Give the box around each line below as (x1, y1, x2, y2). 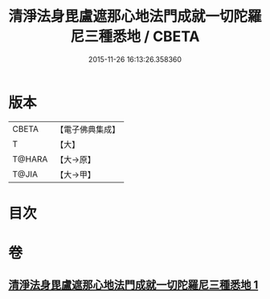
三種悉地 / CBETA (84, 27, 200, 46)
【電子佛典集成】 (55, 124, 121, 135)
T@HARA (12, 154, 48, 165)
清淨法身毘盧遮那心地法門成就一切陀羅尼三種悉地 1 (8, 278, 259, 292)
